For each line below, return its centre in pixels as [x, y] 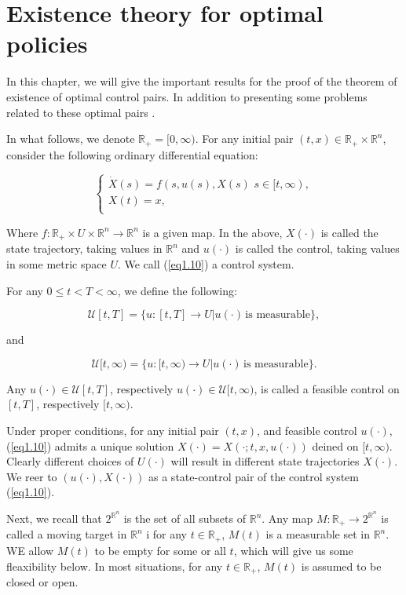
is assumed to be [341, 566]
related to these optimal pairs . [81, 112]
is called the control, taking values [317, 248]
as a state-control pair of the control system [254, 476]
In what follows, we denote [71, 139]
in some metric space [57, 264]
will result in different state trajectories [265, 461]
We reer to [32, 476]
